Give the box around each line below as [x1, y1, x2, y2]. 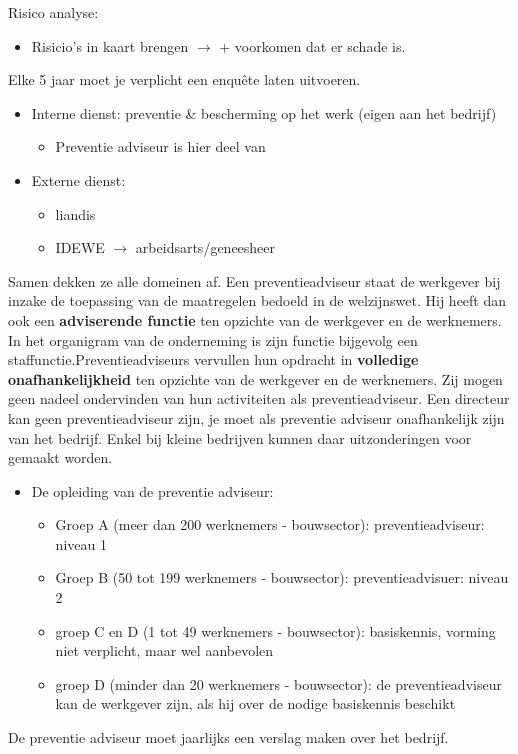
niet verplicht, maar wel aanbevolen [55, 640, 274, 661]
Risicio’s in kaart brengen [31, 35, 189, 56]
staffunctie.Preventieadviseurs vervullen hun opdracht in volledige [8, 349, 419, 370]
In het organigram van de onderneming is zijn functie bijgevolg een [8, 329, 418, 350]
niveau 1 [55, 533, 107, 554]
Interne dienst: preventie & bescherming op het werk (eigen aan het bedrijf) [31, 102, 497, 123]
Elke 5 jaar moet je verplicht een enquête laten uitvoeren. [8, 69, 361, 90]
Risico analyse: [8, 2, 99, 22]
